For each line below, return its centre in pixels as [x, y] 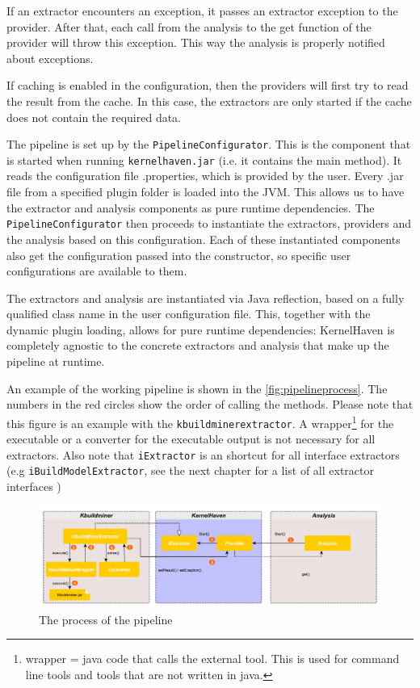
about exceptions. [50, 58]
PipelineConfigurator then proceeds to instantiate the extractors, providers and [209, 223]
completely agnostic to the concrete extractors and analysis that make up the [198, 345]
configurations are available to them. [97, 271]
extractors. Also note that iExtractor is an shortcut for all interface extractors [203, 454]
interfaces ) [34, 487]
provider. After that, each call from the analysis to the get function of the [189, 26]
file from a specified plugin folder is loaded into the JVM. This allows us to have [206, 192]
